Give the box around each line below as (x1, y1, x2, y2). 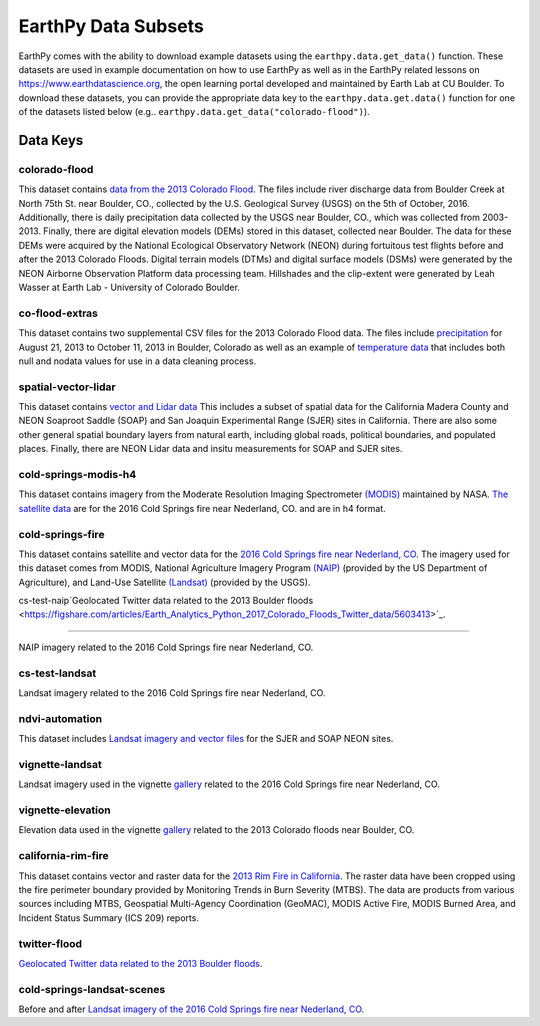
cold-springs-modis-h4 (18, 468, 137, 481)
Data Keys (18, 131, 84, 149)
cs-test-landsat (18, 666, 97, 680)
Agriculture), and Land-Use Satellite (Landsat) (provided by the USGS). (18, 576, 311, 588)
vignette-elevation (18, 803, 111, 817)
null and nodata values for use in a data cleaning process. (18, 355, 257, 367)
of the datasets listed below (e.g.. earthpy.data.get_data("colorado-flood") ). (18, 106, 370, 118)
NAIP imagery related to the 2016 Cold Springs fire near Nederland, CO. (18, 641, 314, 653)
